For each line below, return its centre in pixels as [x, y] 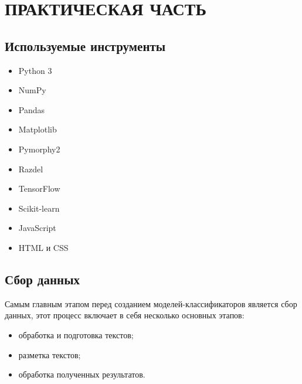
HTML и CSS [43, 247]
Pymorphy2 [39, 149]
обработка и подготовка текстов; [76, 334]
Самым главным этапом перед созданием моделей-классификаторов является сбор [151, 303]
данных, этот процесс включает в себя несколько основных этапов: [125, 315]
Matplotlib [38, 129]
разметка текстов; [50, 354]
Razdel [31, 169]
